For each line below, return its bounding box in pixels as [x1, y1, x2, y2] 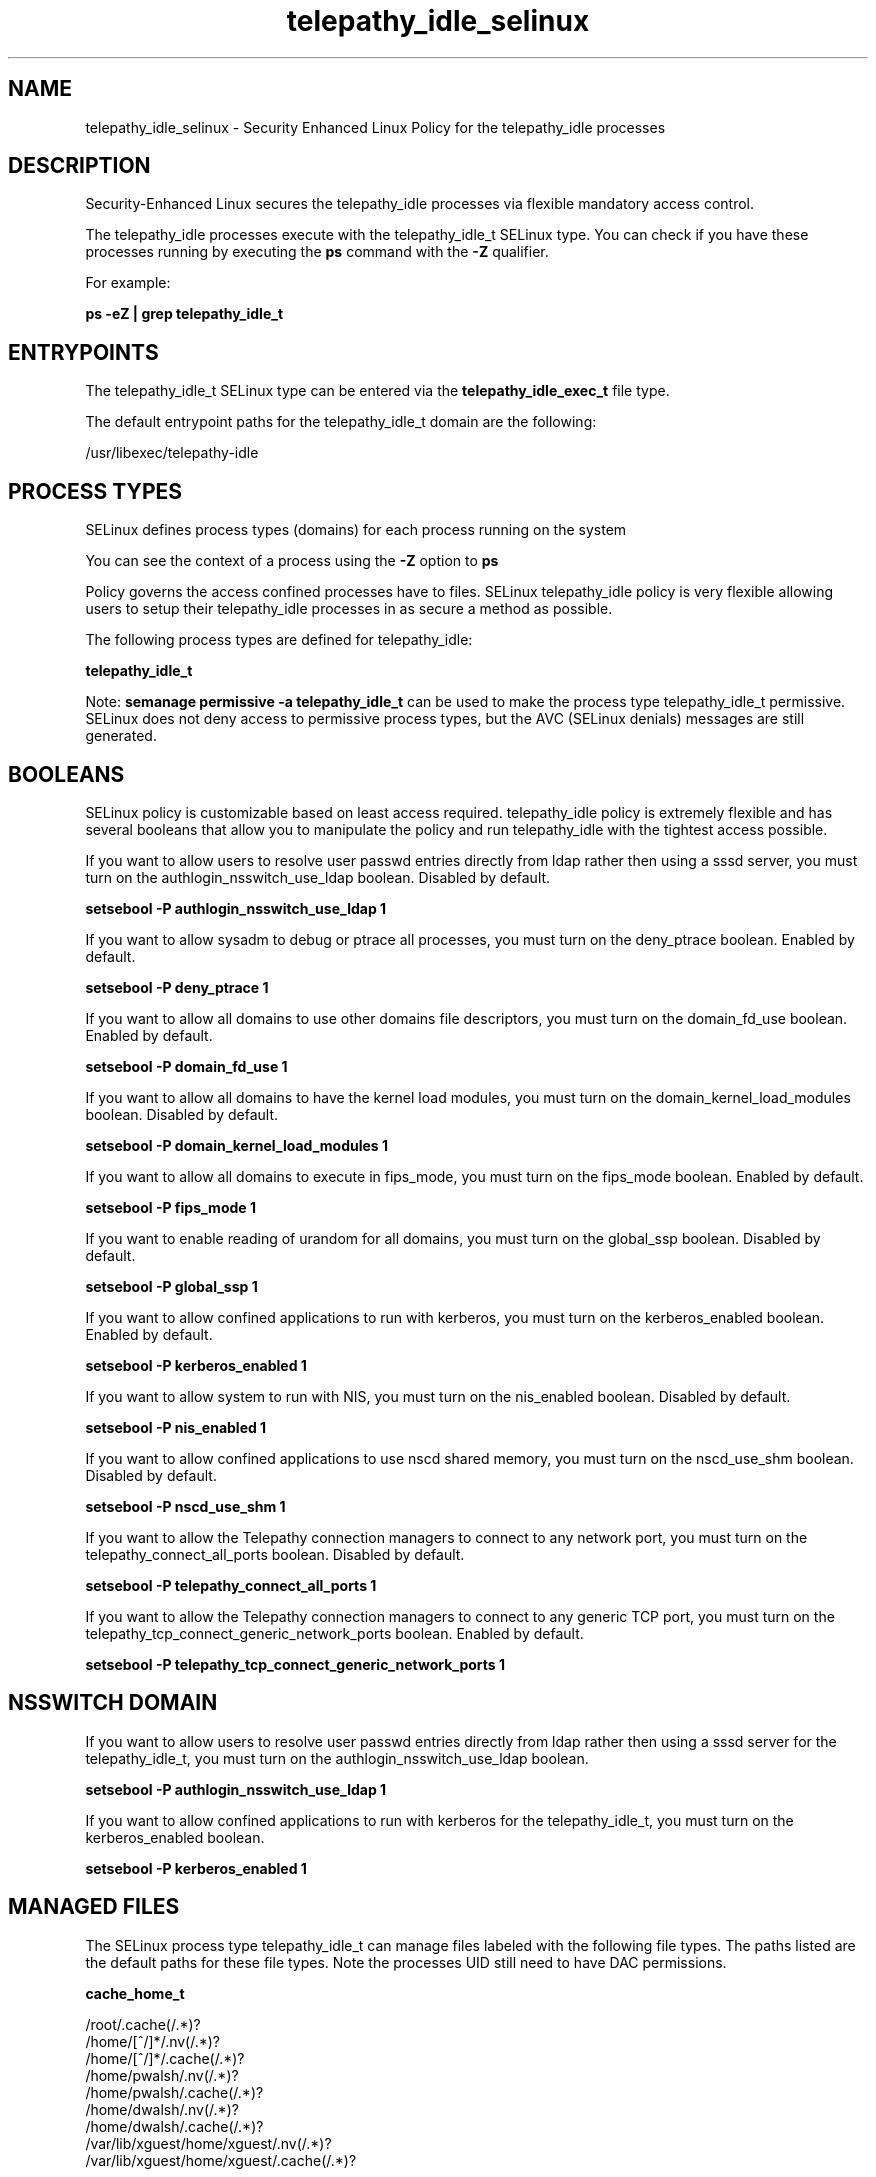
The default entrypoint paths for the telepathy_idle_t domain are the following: [85, 413, 597, 431]
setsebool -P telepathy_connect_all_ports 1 [85, 1576, 377, 1594]
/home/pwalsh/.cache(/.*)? [85, 2083, 264, 2101]
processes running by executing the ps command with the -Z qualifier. [85, 243, 549, 261]
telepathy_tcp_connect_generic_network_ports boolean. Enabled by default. [85, 1624, 584, 1642]
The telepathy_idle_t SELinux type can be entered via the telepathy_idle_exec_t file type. [85, 382, 670, 400]
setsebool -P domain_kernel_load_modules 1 [85, 1136, 389, 1154]
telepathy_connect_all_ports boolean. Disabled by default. [85, 1545, 465, 1563]
